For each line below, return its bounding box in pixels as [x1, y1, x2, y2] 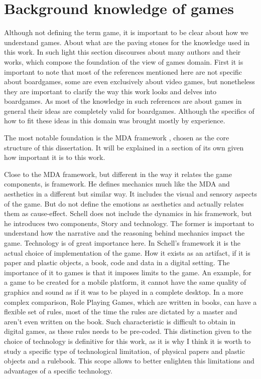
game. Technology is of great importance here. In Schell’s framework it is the [4, 238, 240, 248]
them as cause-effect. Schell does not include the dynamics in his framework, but [4, 208, 252, 219]
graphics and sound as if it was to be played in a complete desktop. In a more [4, 286, 243, 297]
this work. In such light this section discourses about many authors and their [4, 47, 241, 57]
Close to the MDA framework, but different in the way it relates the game [4, 168, 232, 179]
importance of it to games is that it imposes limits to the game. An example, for [4, 267, 251, 277]
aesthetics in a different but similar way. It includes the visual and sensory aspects [4, 188, 257, 199]
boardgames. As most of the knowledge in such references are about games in [4, 96, 242, 106]
